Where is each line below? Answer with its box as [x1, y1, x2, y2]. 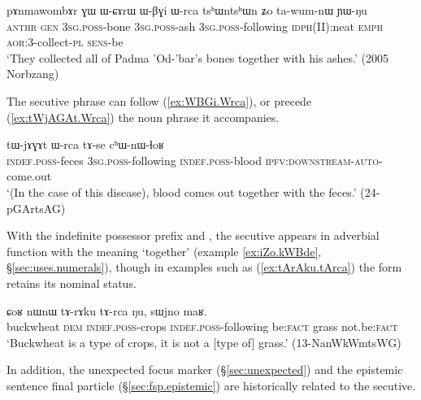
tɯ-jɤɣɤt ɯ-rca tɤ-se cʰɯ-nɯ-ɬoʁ [7, 136, 164, 153]
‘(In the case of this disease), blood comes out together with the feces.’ [7, 183, 357, 200]
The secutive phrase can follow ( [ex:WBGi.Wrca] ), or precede [7, 92, 312, 109]
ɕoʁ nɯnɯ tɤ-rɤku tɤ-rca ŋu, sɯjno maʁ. [7, 302, 207, 319]
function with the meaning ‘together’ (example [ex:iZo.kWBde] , [7, 242, 322, 259]
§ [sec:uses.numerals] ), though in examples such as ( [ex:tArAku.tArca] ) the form [7, 259, 402, 276]
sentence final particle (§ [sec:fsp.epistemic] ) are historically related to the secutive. [7, 376, 416, 393]
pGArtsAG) [7, 199, 66, 216]
